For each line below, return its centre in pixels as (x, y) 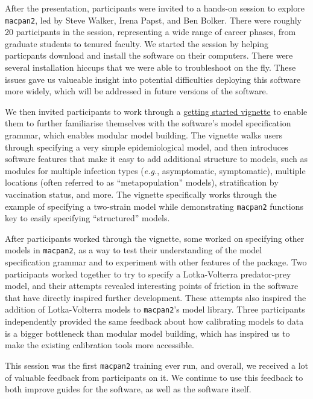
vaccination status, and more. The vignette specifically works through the (141, 194)
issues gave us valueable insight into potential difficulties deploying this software (153, 79)
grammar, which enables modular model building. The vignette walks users (144, 135)
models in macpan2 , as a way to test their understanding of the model (134, 250)
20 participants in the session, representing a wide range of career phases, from (150, 32)
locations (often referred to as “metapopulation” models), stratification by (142, 182)
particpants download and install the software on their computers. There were (149, 55)
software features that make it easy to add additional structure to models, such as (156, 159)
